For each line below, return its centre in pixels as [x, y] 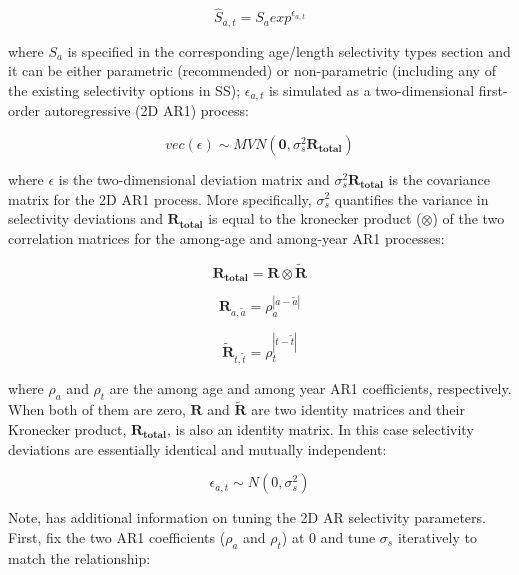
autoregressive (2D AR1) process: [146, 110]
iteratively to [437, 536]
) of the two [468, 218]
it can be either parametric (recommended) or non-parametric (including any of [252, 70]
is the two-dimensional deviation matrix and [194, 178]
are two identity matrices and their [358, 409]
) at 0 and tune [328, 536]
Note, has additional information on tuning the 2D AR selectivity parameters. [247, 517]
